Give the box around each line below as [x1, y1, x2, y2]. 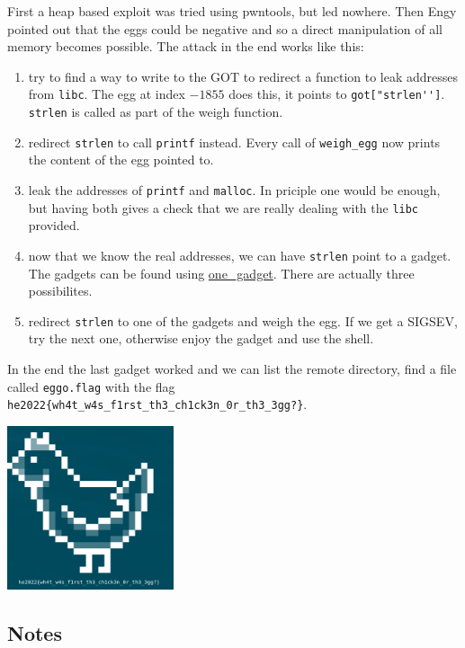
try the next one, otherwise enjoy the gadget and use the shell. [28, 329, 374, 348]
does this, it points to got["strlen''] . [228, 84, 445, 103]
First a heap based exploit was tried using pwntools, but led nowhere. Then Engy [7, 2, 457, 20]
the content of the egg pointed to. [28, 150, 214, 169]
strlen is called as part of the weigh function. [28, 102, 283, 121]
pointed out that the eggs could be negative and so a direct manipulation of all [7, 19, 443, 38]
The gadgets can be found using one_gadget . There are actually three [28, 263, 415, 282]
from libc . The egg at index [28, 84, 185, 103]
